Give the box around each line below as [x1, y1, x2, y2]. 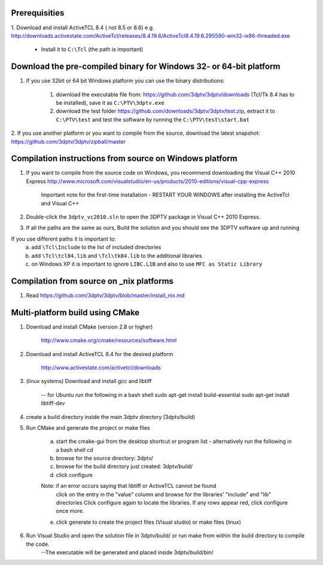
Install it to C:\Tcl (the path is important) [41, 45, 144, 53]
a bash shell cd [56, 446, 94, 453]
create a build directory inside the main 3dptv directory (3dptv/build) [26, 413, 196, 420]
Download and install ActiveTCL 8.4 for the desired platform [26, 350, 173, 357]
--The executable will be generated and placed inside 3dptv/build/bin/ [41, 548, 214, 556]
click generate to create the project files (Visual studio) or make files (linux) [56, 518, 242, 525]
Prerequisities [11, 8, 65, 18]
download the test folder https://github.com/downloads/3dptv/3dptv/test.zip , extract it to [56, 108, 275, 115]
